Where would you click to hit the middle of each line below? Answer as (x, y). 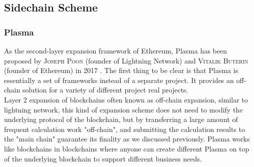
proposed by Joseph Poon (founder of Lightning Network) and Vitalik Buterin (126, 60)
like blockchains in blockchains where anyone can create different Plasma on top (127, 148)
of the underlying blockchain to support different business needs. (103, 158)
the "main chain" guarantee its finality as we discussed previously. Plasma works (127, 139)
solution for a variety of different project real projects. (105, 90)
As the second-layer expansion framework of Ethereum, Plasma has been (116, 50)
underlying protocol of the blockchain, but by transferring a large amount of (121, 119)
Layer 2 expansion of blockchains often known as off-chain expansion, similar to (126, 99)
